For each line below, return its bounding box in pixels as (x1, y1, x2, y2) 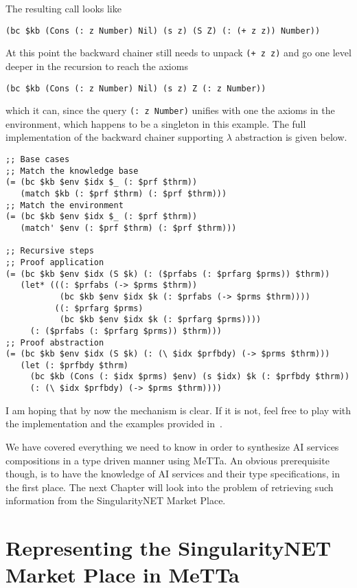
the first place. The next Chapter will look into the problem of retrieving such (5, 479, 334, 494)
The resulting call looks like (5, 1, 122, 15)
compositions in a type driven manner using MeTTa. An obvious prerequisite (5, 453, 330, 467)
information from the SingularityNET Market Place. (5, 493, 226, 508)
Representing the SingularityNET (5, 534, 332, 562)
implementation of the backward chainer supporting (5, 130, 224, 144)
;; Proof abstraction (5, 337, 104, 348)
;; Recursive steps (5, 246, 94, 256)
